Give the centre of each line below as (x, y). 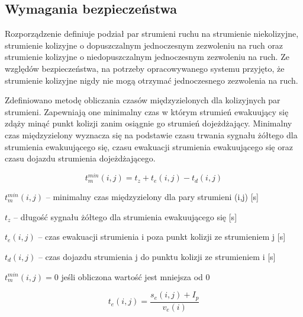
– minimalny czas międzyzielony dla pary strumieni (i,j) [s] (152, 197)
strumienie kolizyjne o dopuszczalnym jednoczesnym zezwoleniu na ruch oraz (144, 45)
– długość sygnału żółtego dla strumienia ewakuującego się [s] (125, 216)
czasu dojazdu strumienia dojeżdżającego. (80, 158)
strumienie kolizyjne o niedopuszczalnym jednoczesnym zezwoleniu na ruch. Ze (147, 57)
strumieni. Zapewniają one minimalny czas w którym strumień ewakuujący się (147, 111)
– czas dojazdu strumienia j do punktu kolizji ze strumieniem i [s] (157, 257)
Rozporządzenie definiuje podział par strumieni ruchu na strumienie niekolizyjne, (152, 34)
